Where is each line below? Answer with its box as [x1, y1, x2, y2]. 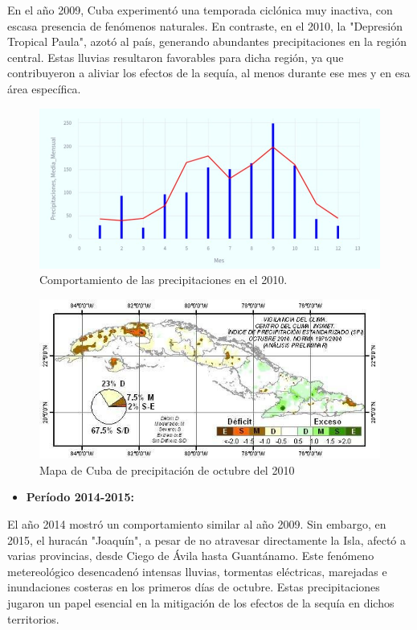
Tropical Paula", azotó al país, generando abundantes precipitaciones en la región [7, 33, 407, 50]
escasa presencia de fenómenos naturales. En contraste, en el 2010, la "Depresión [7, 17, 403, 34]
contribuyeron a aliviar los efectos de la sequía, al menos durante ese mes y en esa [7, 64, 411, 81]
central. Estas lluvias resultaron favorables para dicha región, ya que [7, 48, 344, 65]
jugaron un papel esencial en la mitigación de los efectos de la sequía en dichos [7, 594, 395, 611]
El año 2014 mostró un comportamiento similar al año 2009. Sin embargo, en [7, 515, 386, 532]
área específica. [7, 80, 81, 97]
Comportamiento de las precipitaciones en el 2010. [39, 271, 288, 288]
